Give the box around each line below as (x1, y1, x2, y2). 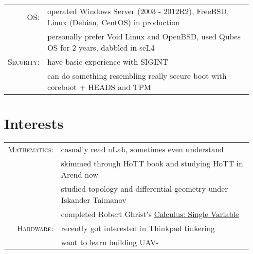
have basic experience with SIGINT (47, 56, 168, 67)
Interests (4, 113, 64, 133)
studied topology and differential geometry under (61, 183, 228, 195)
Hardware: (17, 222, 54, 234)
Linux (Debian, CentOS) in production (47, 17, 180, 28)
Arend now (61, 169, 99, 181)
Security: (8, 56, 40, 67)
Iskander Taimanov (61, 194, 126, 206)
